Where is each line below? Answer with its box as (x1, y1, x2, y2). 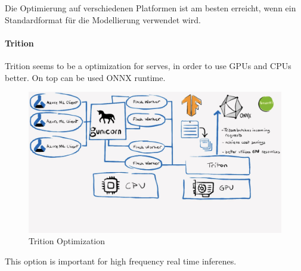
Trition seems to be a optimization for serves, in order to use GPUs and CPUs (5, 59, 291, 71)
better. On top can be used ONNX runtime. (5, 71, 166, 83)
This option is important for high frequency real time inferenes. (5, 254, 237, 267)
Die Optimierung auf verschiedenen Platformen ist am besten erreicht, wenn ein (5, 2, 296, 14)
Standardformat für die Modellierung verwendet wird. (5, 13, 201, 26)
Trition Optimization (29, 235, 105, 247)
